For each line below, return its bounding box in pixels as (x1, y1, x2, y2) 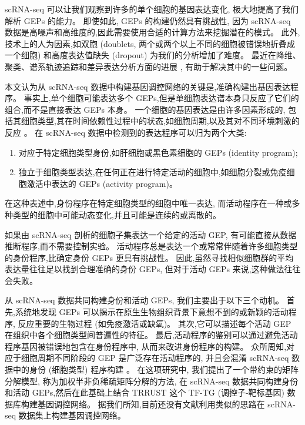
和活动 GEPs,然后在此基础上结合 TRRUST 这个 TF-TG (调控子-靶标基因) (5, 386, 285, 399)
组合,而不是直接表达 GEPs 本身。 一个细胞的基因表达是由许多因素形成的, (5, 103, 286, 115)
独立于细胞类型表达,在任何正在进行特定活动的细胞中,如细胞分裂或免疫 (18, 166, 287, 178)
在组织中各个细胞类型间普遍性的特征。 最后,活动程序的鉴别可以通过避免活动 (5, 329, 298, 341)
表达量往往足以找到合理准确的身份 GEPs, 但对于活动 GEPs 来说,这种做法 (5, 263, 284, 275)
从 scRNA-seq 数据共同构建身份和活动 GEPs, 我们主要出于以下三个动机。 (5, 294, 284, 306)
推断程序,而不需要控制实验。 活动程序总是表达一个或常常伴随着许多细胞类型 (5, 240, 298, 252)
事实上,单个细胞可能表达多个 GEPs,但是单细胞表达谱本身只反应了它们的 (24, 92, 299, 104)
